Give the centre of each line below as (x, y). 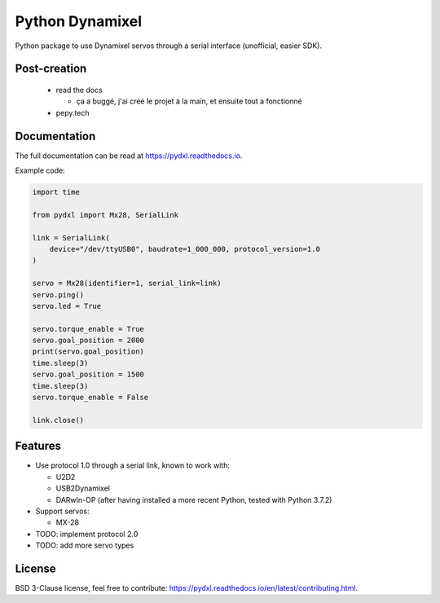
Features (38, 446)
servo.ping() (58, 295)
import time (56, 192)
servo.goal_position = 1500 (88, 374)
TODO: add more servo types (85, 545)
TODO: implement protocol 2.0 (87, 534)
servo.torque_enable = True (88, 329)
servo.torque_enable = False (90, 398)
